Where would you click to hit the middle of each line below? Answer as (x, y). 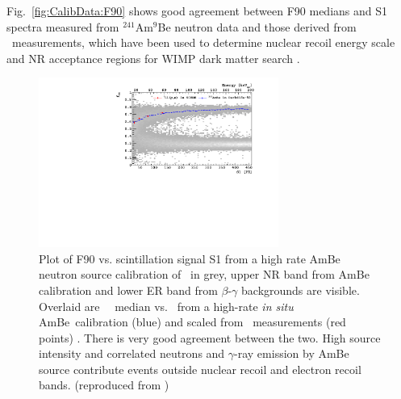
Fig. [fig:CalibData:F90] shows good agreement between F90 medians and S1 (197, 10)
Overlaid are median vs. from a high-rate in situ (166, 306)
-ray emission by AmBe (292, 353)
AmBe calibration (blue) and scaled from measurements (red (192, 322)
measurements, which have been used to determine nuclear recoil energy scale (203, 42)
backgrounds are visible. (301, 290)
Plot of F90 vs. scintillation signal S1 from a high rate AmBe (190, 258)
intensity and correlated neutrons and (132, 353)
